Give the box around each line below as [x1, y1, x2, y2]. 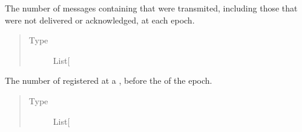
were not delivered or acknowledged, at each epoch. [5, 13, 195, 26]
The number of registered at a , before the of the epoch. [5, 74, 212, 87]
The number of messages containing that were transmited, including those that [5, 2, 298, 14]
